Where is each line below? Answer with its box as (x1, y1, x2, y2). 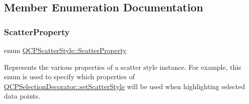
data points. (4, 91, 41, 101)
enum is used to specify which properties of (4, 71, 135, 82)
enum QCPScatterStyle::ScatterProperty (4, 45, 126, 55)
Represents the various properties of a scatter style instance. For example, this (4, 61, 241, 72)
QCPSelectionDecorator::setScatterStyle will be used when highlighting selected (4, 81, 246, 91)
